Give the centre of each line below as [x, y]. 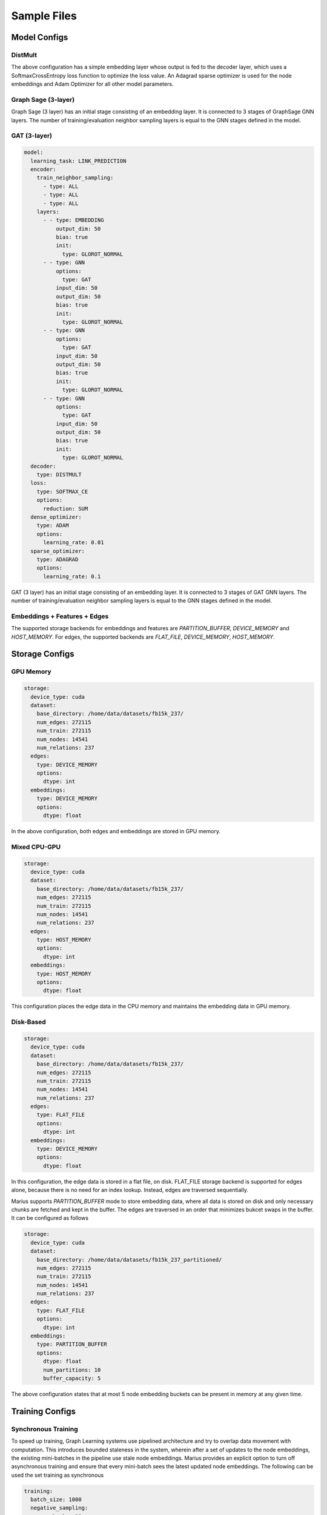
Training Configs [43, 1411]
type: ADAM [53, 525]
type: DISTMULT [59, 475]
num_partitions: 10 [72, 1370]
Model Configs [40, 37]
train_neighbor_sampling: [75, 178]
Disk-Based [29, 1022]
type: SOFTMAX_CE [62, 491]
